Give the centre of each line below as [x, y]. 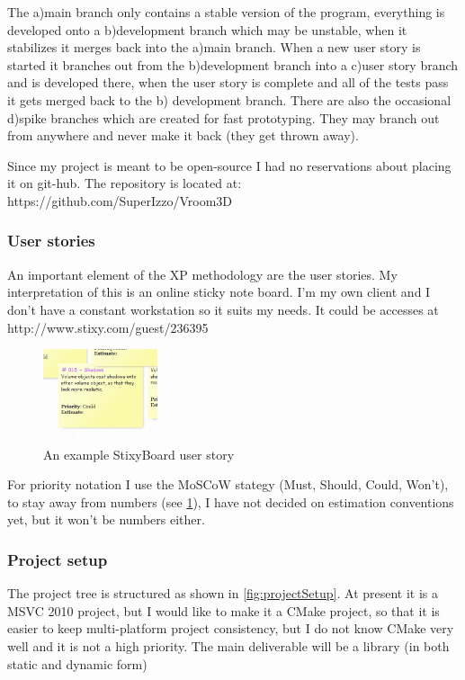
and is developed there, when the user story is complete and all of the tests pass [228, 82]
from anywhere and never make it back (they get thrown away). [183, 135]
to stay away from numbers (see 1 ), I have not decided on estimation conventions [231, 501]
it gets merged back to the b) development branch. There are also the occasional [229, 99]
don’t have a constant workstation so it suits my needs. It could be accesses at [223, 309]
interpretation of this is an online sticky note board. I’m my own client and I [219, 292]
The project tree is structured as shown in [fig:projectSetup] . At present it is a [223, 593]
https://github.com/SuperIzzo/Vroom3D [120, 200]
